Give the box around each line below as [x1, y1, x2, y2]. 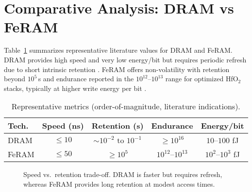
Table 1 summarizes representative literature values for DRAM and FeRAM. [4, 45, 233, 55]
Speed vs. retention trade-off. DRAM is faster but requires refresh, [23, 169, 222, 179]
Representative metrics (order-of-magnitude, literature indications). [11, 101, 240, 112]
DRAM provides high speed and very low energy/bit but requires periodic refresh [4, 54, 247, 64]
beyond [4, 74, 25, 84]
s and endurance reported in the [38, 74, 134, 84]
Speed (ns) [42, 120, 84, 132]
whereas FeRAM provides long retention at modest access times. [23, 178, 215, 189]
